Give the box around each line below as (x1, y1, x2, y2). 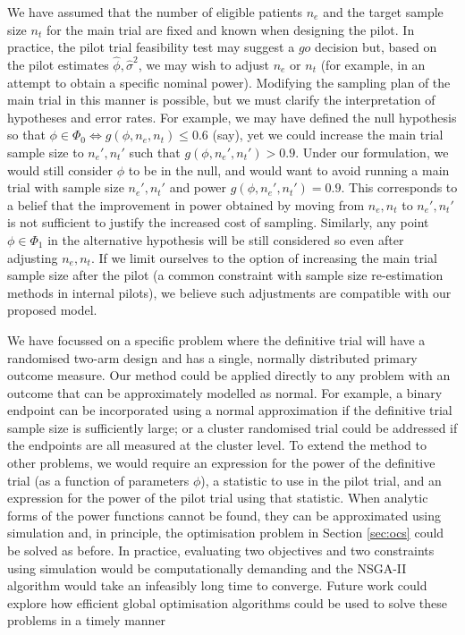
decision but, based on (315, 38, 437, 56)
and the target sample (323, 3, 444, 21)
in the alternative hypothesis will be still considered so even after (47, 230, 404, 249)
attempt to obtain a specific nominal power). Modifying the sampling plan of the (7, 72, 451, 91)
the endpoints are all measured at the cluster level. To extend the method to (7, 436, 427, 454)
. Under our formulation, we (295, 142, 449, 161)
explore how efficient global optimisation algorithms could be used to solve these (7, 593, 447, 612)
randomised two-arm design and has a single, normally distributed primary (7, 348, 418, 367)
